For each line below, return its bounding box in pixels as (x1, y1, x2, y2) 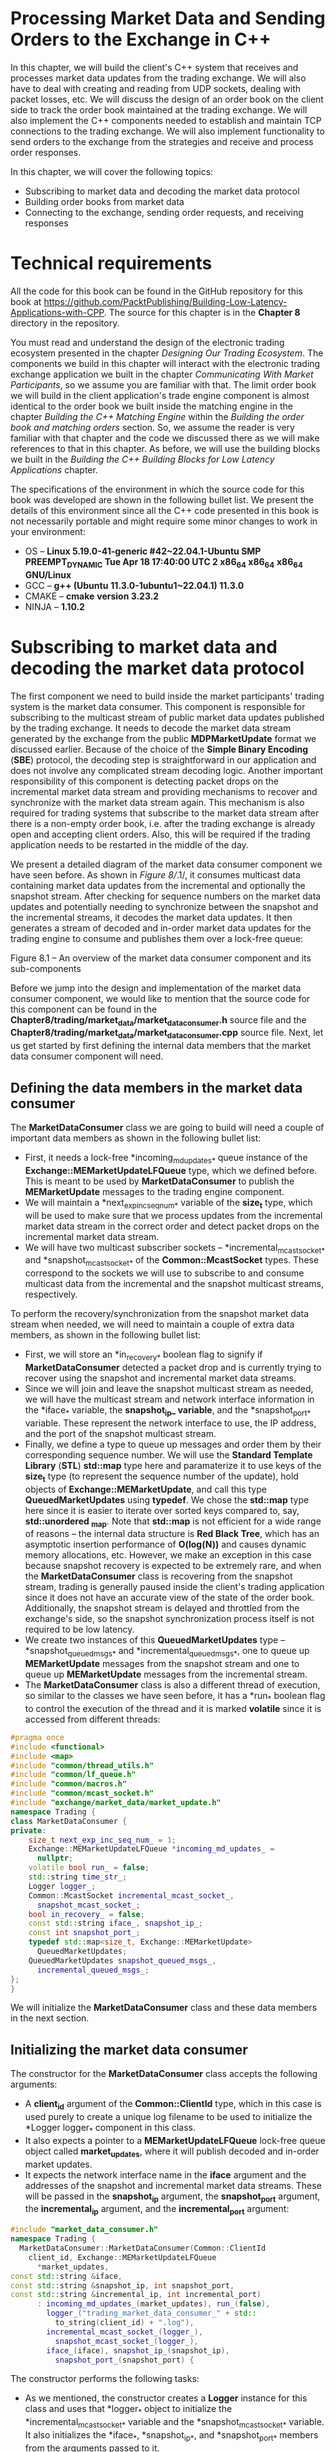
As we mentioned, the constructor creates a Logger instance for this (24, 2392, 308, 2404)
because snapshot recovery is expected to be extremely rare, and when (24, 1560, 322, 1572)
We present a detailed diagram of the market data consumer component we (10, 858, 323, 870)
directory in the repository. (10, 317, 120, 329)
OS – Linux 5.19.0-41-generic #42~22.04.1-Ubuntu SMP (24, 545, 262, 557)
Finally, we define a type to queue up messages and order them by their (24, 1438, 322, 1450)
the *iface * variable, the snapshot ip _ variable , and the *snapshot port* (24, 1404, 312, 1418)
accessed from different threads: (24, 1713, 161, 1725)
